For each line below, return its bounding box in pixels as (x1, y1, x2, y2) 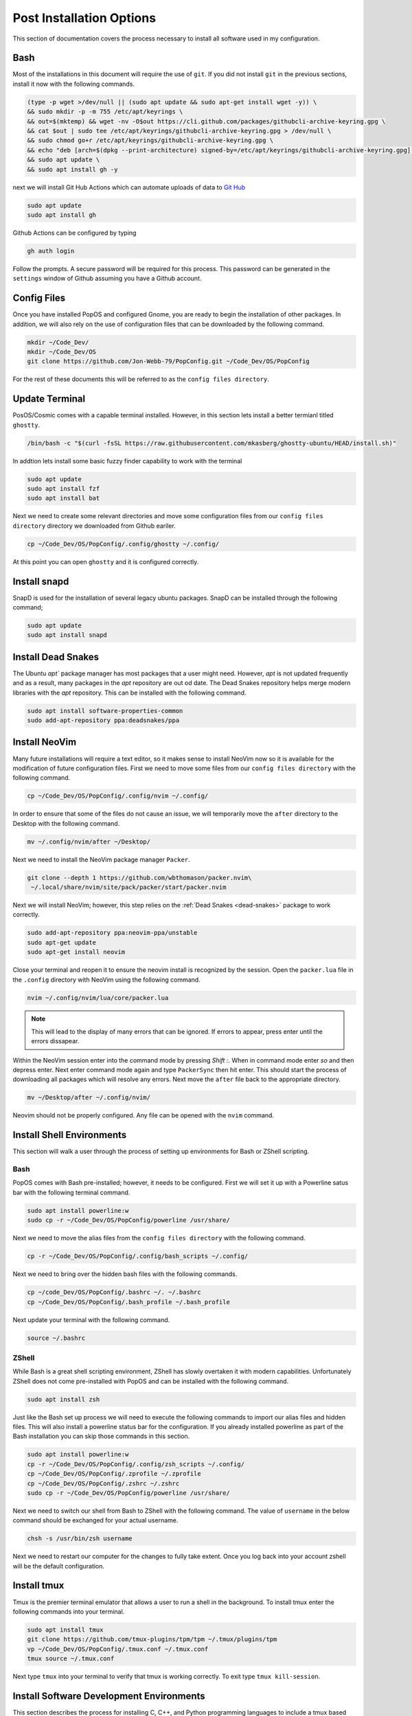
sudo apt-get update (27, 938, 96, 947)
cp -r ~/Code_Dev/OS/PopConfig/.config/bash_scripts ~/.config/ (27, 1253, 249, 1260)
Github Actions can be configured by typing (12, 229, 137, 237)
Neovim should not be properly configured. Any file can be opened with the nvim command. (12, 1111, 275, 1120)
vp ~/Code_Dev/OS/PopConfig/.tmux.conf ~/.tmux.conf (27, 1645, 209, 1653)
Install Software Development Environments (12, 1690, 205, 1702)
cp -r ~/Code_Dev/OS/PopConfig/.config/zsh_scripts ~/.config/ (27, 1460, 245, 1468)
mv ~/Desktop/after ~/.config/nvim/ (27, 1093, 151, 1102)
